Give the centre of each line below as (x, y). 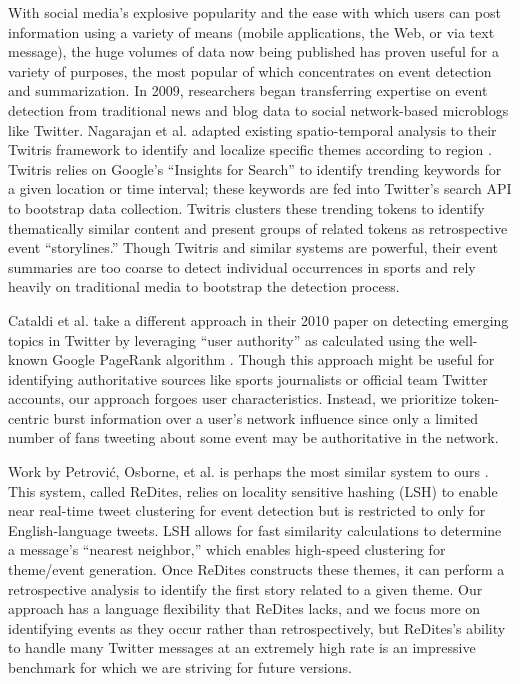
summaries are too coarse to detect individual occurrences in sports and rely (242, 266)
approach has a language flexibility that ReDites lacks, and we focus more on (244, 608)
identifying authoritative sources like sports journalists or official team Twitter (248, 378)
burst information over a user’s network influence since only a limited (265, 417)
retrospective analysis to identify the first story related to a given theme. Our (245, 588)
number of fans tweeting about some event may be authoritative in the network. (253, 437)
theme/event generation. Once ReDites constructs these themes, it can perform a (256, 569)
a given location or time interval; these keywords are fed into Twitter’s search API (260, 188)
